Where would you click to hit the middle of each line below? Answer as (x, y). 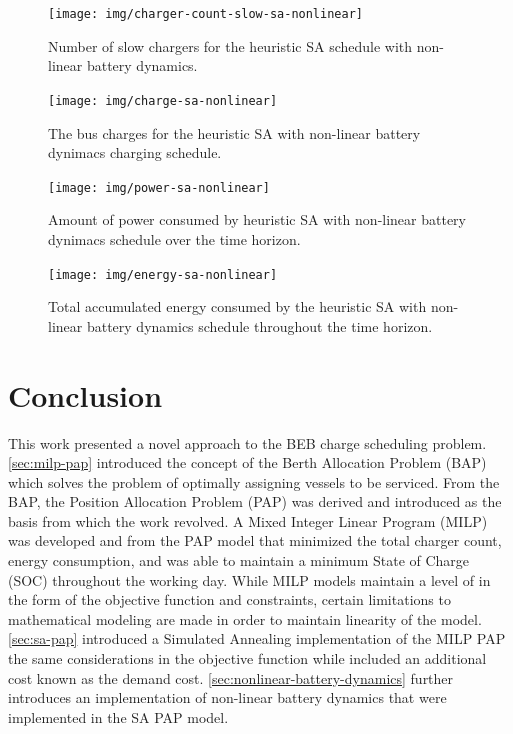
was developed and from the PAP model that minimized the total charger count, (255, 540)
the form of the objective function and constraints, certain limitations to (229, 599)
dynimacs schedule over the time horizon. (174, 238)
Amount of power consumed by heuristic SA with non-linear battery (257, 219)
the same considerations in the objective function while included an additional (247, 658)
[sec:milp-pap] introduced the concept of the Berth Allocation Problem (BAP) (247, 462)
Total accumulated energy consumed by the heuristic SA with (237, 306)
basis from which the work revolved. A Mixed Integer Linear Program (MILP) (248, 520)
